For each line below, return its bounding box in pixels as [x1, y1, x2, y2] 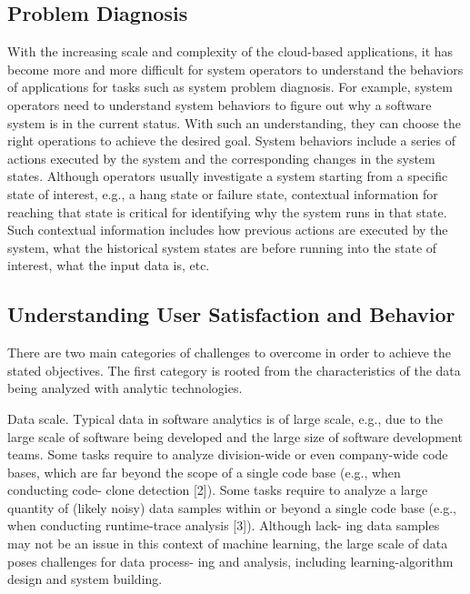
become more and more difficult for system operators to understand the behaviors [7, 59, 464, 78]
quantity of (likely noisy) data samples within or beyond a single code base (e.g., [7, 498, 456, 517]
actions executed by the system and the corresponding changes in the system [7, 148, 435, 167]
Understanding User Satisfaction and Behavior [7, 300, 455, 328]
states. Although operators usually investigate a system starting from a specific [7, 166, 448, 186]
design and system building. [7, 569, 163, 589]
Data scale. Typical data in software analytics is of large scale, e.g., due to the [7, 408, 443, 428]
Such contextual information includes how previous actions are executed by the [7, 220, 448, 239]
